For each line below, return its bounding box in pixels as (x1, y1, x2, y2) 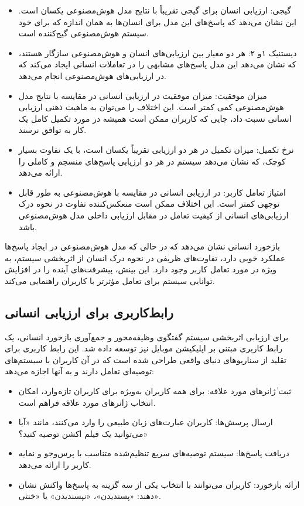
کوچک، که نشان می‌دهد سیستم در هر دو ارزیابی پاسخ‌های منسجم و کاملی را (18, 155, 286, 167)
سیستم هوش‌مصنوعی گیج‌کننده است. (18, 27, 149, 39)
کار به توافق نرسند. (18, 124, 87, 136)
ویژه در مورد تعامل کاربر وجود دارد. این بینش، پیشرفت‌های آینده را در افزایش (5, 263, 277, 275)
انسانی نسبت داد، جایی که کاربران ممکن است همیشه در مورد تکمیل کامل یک (18, 112, 292, 124)
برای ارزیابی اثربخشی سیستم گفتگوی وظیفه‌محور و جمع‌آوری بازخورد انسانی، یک (5, 330, 289, 343)
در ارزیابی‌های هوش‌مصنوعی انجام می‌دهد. (18, 69, 166, 81)
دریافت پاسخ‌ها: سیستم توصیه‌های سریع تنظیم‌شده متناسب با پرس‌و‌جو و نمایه (18, 447, 289, 459)
